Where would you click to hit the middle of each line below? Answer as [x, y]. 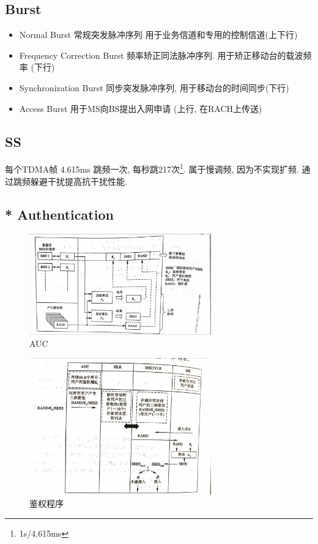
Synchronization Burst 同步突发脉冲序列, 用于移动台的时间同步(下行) [154, 87]
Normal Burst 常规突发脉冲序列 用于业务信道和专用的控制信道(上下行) [158, 35]
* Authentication [59, 214]
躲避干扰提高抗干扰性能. [79, 181]
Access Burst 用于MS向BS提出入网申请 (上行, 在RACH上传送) [141, 108]
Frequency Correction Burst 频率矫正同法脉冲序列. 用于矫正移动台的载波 [161, 55]
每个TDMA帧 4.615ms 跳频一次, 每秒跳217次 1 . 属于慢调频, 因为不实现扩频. [152, 168]
